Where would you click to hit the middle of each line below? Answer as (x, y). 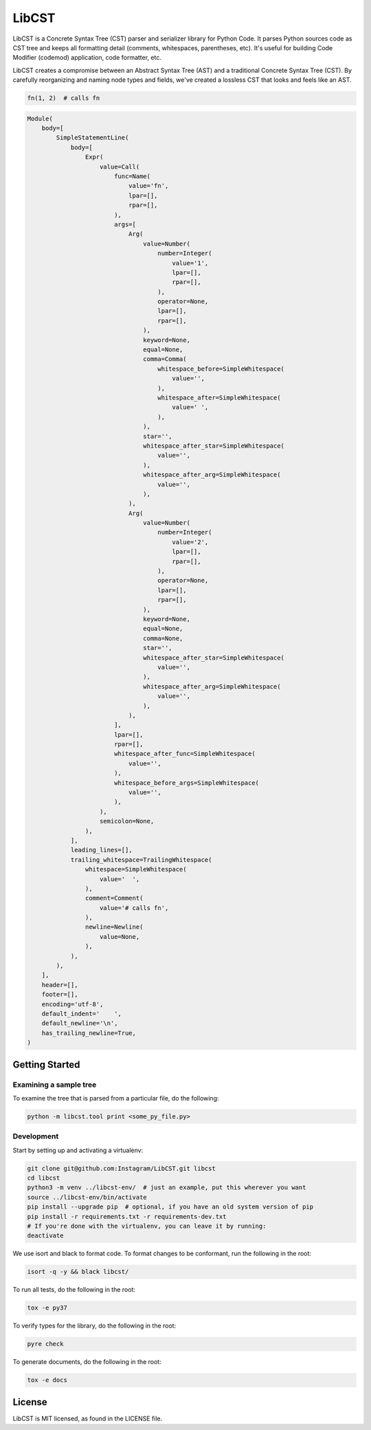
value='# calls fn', (134, 908)
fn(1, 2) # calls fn (64, 98)
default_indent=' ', (81, 1014)
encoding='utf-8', (72, 1004)
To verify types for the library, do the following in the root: (94, 1326)
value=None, (120, 936)
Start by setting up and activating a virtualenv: (78, 1150)
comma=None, (163, 638)
